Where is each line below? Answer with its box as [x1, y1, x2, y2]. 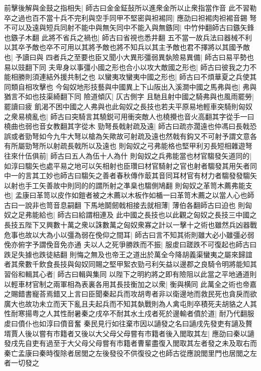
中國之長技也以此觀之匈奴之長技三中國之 [123, 209, 257, 220]
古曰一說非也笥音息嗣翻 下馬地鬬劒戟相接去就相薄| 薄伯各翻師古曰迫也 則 [4, 199, 245, 210]
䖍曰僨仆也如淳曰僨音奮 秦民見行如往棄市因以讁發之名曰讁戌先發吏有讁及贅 [4, 318, 252, 328]
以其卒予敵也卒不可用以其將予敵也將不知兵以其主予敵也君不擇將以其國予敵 [4, 42, 250, 52]
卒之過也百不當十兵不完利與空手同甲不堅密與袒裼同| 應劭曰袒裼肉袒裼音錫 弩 [4, 12, 257, 23]
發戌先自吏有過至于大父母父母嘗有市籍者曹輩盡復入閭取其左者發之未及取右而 [4, 338, 257, 348]
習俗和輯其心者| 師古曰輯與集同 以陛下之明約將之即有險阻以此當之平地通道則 [4, 269, 257, 279]
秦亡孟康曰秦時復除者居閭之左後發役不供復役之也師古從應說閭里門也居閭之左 [4, 347, 257, 358]
